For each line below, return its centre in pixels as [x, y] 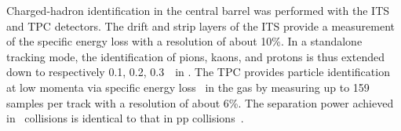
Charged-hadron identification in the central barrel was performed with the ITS [198, 10]
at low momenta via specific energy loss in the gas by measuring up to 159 [188, 87]
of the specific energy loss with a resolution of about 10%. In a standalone [184, 41]
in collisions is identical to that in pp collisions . [125, 118]
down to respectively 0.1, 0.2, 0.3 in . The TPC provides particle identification [198, 72]
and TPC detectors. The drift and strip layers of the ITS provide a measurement [200, 25]
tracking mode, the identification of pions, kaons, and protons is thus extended [195, 56]
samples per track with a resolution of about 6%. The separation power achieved [200, 102]
